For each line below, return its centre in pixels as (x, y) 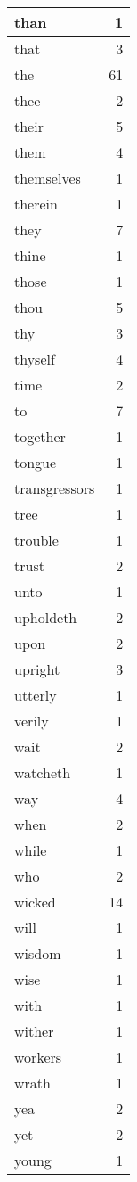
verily (32, 721)
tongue (36, 462)
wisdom (38, 953)
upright (37, 669)
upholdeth (46, 617)
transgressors (55, 488)
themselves (48, 178)
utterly (36, 695)
